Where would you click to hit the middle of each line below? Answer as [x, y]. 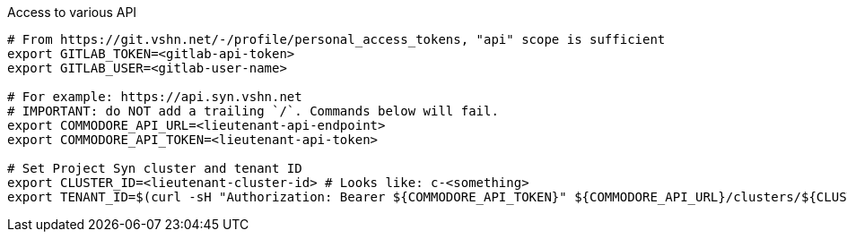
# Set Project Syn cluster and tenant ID [155, 168]
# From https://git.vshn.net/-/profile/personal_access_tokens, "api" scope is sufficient [336, 39]
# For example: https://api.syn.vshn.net [155, 97]
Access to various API [72, 12]
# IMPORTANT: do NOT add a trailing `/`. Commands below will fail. [253, 111]
